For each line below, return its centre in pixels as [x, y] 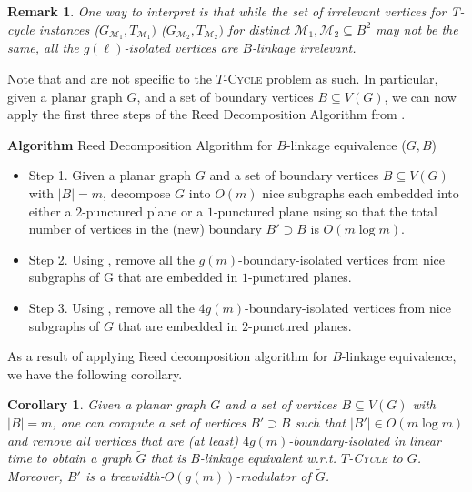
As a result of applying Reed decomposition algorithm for [168, 356]
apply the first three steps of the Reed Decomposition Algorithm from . [206, 114]
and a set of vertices [281, 404]
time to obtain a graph [70, 458]
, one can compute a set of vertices [149, 422]
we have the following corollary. [95, 373]
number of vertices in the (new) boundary [145, 229]
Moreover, [35, 476]
